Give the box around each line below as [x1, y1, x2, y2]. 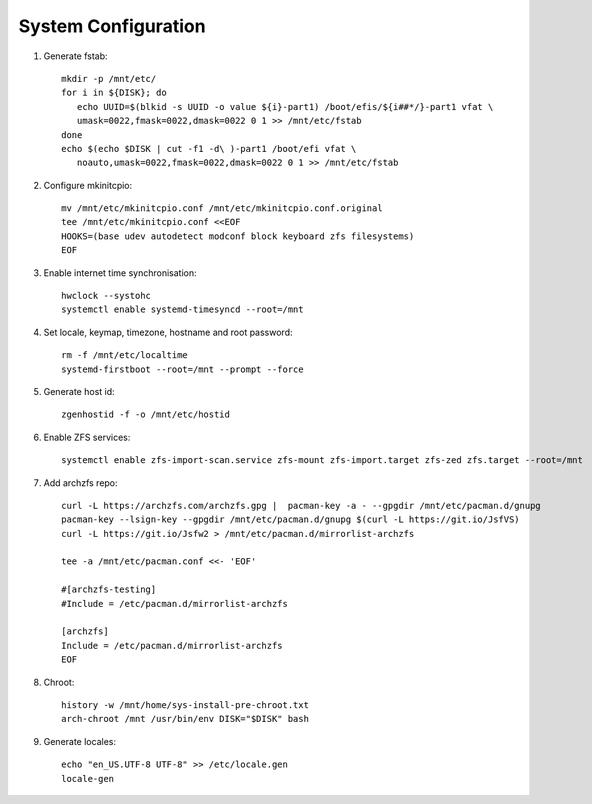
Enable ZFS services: [43, 431, 131, 443]
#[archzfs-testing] [61, 584, 157, 595]
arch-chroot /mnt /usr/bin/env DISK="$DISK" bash [61, 713, 310, 725]
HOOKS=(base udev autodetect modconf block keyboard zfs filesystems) [61, 230, 415, 242]
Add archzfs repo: [43, 476, 119, 489]
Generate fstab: [43, 50, 109, 62]
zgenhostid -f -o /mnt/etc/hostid [61, 409, 230, 420]
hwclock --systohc [61, 290, 152, 302]
